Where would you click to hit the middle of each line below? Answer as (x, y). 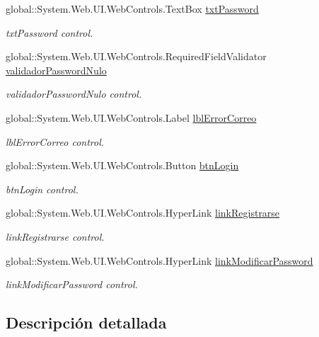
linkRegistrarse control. (55, 236)
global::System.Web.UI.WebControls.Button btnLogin (122, 165)
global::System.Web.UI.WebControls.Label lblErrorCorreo (131, 117)
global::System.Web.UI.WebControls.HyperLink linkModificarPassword (159, 260)
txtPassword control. (50, 32)
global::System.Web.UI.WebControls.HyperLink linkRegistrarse (143, 213)
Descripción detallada (86, 322)
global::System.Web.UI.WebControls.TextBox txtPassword (132, 8)
